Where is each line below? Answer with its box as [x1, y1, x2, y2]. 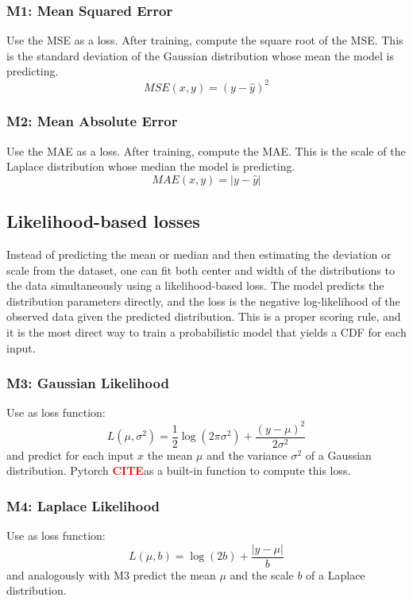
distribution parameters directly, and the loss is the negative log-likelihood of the [6, 292, 400, 309]
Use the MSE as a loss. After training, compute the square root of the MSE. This [6, 32, 403, 48]
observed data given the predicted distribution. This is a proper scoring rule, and [6, 308, 401, 325]
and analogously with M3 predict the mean [6, 566, 216, 583]
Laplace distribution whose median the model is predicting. [6, 158, 295, 175]
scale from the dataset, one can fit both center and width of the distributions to [6, 261, 395, 278]
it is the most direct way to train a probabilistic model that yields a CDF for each [6, 324, 407, 341]
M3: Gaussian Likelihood [6, 373, 169, 393]
